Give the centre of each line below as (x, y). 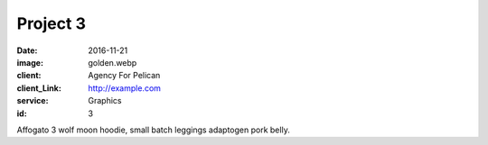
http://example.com (125, 88)
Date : (27, 50)
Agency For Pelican (124, 76)
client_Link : (39, 88)
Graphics (105, 101)
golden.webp (113, 62)
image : (30, 62)
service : (33, 101)
